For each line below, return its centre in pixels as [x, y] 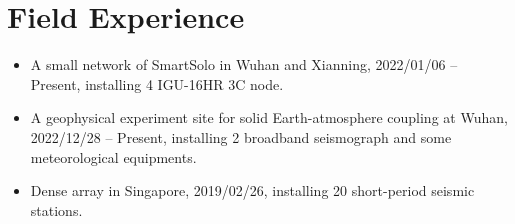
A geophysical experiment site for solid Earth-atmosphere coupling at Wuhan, [269, 117]
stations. [56, 209]
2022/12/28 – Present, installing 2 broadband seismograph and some [241, 136]
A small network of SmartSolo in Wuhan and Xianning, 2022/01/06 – [244, 64]
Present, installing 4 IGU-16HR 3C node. [157, 83]
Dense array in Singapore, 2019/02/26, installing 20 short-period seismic [252, 190]
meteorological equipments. [113, 156]
